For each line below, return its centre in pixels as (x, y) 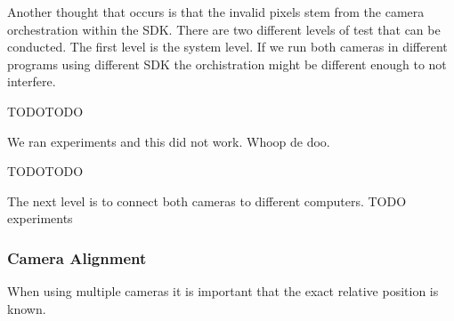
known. (27, 308)
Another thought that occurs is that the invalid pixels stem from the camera (216, 12)
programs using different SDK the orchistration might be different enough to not (227, 64)
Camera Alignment (77, 257)
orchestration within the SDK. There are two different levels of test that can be (224, 29)
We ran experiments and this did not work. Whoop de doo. (169, 141)
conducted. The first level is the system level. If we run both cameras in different (227, 47)
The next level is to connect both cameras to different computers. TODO (207, 201)
